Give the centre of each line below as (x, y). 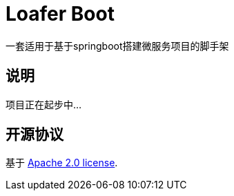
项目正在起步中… (44, 104)
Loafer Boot (60, 14)
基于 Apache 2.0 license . (62, 163)
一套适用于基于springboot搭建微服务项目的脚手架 (117, 46)
